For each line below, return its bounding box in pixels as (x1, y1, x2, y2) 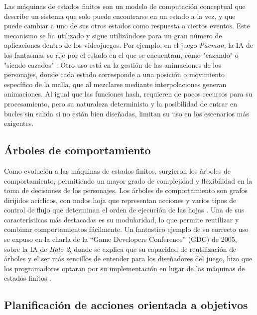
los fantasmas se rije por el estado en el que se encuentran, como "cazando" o (4, 49, 239, 60)
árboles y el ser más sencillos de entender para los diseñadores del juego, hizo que (4, 253, 253, 264)
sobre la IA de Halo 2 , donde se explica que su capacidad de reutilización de (4, 243, 237, 254)
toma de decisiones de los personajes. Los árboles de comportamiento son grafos (4, 185, 248, 196)
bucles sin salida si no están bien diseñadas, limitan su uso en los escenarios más (4, 108, 249, 118)
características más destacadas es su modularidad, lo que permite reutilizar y (4, 214, 239, 224)
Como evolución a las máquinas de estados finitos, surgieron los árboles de (4, 165, 231, 176)
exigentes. (4, 118, 34, 128)
